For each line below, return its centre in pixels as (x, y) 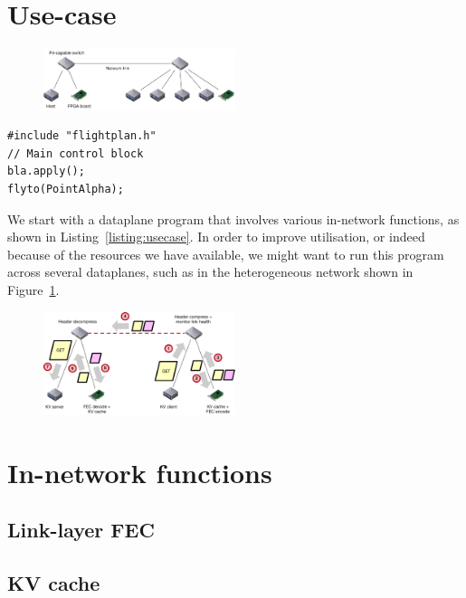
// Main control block (76, 153)
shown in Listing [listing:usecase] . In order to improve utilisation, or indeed (216, 237)
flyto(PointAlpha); (66, 190)
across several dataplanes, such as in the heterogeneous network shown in (210, 272)
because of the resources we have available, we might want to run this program (226, 254)
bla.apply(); (46, 171)
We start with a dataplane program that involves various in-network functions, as (233, 218)
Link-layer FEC (81, 530)
